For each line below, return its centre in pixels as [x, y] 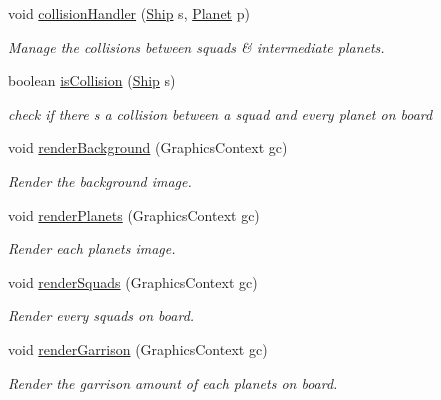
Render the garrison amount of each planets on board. [173, 382]
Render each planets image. [92, 248]
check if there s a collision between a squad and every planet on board [220, 113]
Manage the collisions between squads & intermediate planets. [196, 46]
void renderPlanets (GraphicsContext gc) [134, 214]
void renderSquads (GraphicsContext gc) [133, 281]
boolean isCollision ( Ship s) [92, 80]
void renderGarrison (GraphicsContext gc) [138, 348]
